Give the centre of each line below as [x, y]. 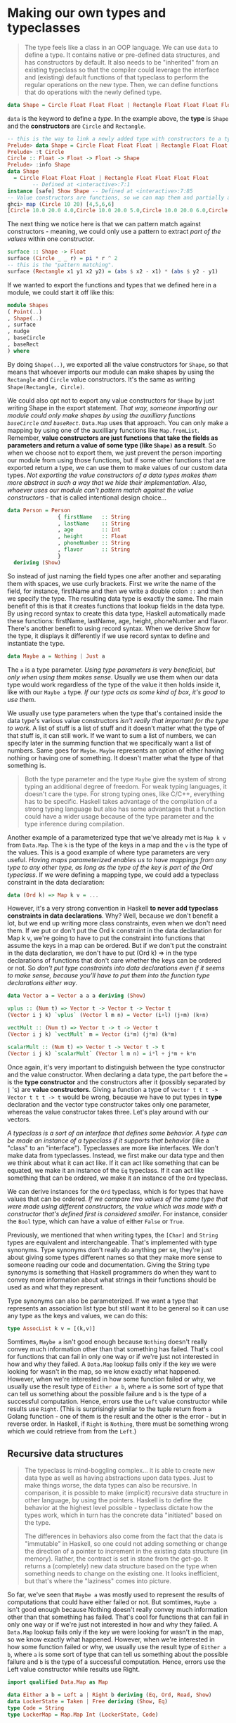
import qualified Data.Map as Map [58, 1682]
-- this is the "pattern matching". [61, 265]
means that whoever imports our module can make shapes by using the [111, 372]
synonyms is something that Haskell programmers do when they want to [112, 1272]
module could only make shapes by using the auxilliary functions [101, 415]
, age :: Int [89, 530]
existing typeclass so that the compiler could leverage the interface [122, 70]
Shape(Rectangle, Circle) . [46, 386]
